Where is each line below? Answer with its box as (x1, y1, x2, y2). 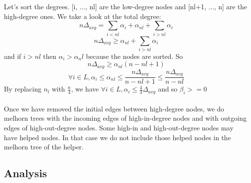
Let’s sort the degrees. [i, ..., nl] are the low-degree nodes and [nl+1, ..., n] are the (4, 1, 247, 11)
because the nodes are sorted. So (86, 51, 183, 61)
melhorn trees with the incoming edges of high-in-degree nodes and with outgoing (4, 113, 247, 123)
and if (4, 51, 21, 61)
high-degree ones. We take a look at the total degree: (4, 11, 161, 21)
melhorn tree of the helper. (4, 142, 84, 152)
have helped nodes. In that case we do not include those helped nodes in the (4, 132, 231, 142)
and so (158, 84, 178, 94)
